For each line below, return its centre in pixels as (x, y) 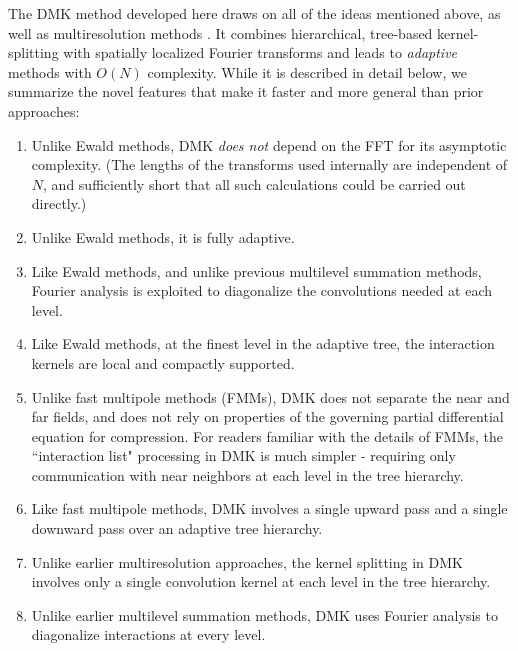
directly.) (59, 203)
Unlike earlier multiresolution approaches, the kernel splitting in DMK (247, 561)
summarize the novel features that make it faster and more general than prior (246, 91)
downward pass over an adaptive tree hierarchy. (177, 528)
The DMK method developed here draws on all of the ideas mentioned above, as (254, 13)
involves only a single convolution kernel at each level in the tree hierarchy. (261, 581)
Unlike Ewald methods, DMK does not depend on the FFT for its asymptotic (269, 144)
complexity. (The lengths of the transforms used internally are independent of (269, 164)
